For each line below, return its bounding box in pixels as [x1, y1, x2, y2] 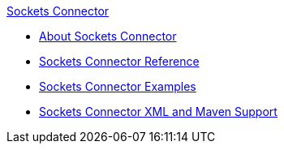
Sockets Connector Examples [39, 79, 196, 93]
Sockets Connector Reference [39, 54, 200, 68]
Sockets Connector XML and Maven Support [39, 105, 278, 118]
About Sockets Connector [39, 29, 177, 43]
